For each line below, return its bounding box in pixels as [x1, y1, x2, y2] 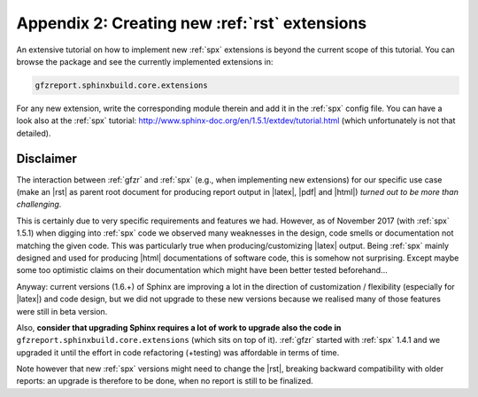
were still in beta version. [16, 306, 108, 316]
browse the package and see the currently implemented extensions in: [16, 56, 274, 66]
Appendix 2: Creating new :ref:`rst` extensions [16, 13, 367, 33]
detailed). [16, 128, 51, 138]
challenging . [16, 199, 62, 210]
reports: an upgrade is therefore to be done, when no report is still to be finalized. [16, 376, 313, 386]
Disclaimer [16, 151, 77, 166]
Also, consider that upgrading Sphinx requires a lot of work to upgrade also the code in [16, 322, 342, 332]
